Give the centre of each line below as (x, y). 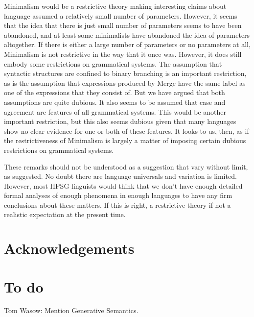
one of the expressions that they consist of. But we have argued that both (115, 92)
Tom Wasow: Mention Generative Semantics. (71, 310)
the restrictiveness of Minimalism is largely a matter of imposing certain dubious (125, 140)
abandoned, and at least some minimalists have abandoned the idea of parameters (127, 35)
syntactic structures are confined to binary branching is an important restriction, (125, 73)
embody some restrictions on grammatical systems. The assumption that (113, 63)
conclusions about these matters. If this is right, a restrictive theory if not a (117, 205)
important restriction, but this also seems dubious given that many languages (120, 121)
